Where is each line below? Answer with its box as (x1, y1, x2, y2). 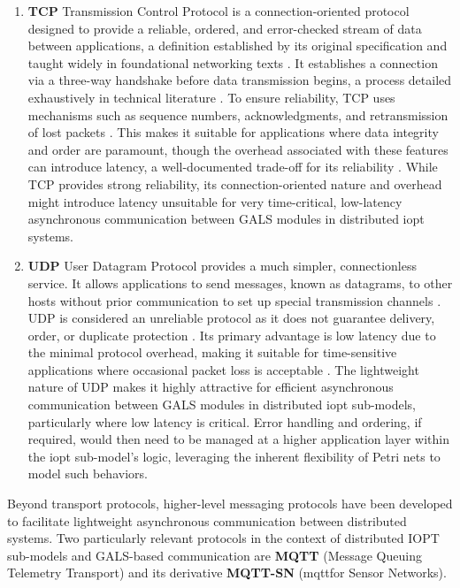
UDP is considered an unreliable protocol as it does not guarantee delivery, (27, 309, 435, 327)
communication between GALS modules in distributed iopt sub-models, (27, 395, 416, 414)
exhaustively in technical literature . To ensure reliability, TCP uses (27, 88, 395, 106)
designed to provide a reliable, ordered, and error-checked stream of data (27, 19, 422, 37)
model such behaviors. (27, 464, 148, 483)
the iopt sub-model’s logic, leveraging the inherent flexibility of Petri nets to (27, 447, 441, 465)
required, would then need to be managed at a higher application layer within (27, 430, 449, 448)
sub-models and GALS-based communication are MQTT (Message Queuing (7, 546, 422, 564)
